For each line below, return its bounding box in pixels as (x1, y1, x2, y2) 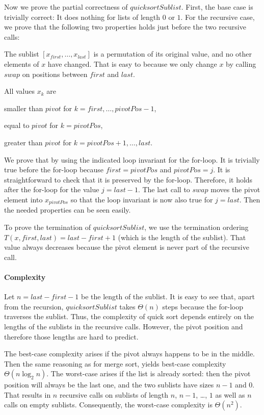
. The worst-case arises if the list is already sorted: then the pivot (46, 368, 251, 379)
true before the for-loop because (4, 164, 104, 175)
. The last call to (138, 184, 190, 195)
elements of (4, 58, 39, 69)
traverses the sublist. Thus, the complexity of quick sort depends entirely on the (4, 311, 254, 322)
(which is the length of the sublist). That (118, 231, 246, 242)
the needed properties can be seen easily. (4, 204, 131, 215)
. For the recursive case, (180, 11, 255, 22)
